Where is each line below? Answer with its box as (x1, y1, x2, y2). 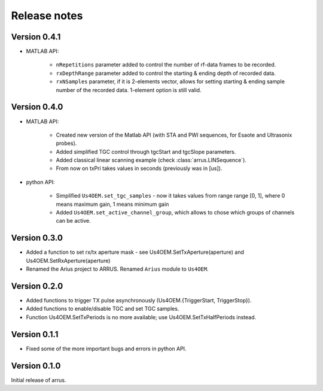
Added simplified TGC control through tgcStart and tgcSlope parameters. (56, 148, 236, 155)
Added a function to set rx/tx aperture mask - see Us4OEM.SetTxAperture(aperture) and (26, 248, 245, 256)
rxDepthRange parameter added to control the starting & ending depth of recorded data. (56, 69, 276, 77)
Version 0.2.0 (11, 281, 63, 291)
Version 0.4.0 (11, 102, 63, 112)
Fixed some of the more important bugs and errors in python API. (26, 345, 187, 352)
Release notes (11, 9, 83, 22)
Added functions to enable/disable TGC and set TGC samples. (26, 305, 179, 313)
